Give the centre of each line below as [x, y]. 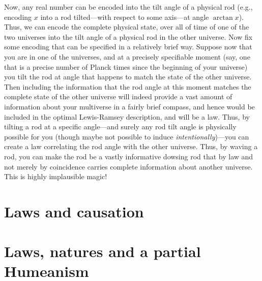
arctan [223, 18]
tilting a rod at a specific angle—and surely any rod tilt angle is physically [120, 127]
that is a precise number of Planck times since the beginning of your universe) [126, 66]
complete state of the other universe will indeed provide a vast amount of [118, 96]
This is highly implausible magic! [56, 176]
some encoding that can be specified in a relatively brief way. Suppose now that [128, 47]
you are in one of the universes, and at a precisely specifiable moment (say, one [127, 56]
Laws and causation [74, 211]
